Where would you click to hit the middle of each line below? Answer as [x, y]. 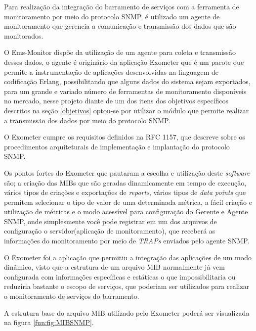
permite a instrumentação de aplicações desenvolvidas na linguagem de [111, 71]
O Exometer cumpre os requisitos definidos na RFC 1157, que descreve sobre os [125, 137]
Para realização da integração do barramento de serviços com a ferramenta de [122, 6]
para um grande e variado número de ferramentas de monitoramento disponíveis [125, 91]
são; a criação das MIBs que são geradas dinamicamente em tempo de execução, [125, 182]
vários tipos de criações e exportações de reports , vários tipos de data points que [125, 192]
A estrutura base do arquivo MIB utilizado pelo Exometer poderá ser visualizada [127, 312]
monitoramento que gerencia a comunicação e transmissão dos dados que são [120, 26]
